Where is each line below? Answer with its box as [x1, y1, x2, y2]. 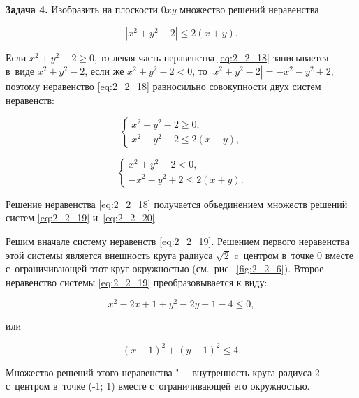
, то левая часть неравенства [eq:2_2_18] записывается [94, 50, 329, 64]
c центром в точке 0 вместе [234, 247, 353, 262]
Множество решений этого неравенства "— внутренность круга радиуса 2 [6, 364, 320, 379]
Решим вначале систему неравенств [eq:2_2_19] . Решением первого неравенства [6, 234, 349, 248]
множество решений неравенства [179, 2, 319, 16]
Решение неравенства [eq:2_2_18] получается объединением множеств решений [6, 196, 348, 211]
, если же [85, 64, 124, 78]
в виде [6, 64, 35, 78]
